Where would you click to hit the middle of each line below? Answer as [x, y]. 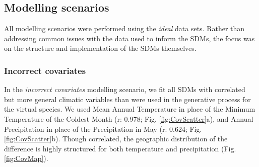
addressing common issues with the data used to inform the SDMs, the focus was [129, 38]
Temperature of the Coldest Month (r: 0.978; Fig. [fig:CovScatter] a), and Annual [129, 118]
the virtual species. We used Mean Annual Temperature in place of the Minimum [130, 109]
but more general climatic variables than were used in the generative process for [127, 99]
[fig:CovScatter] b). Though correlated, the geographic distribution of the [116, 139]
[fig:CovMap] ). [26, 158]
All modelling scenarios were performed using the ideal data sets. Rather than [124, 28]
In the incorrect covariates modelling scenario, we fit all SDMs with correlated [125, 89]
